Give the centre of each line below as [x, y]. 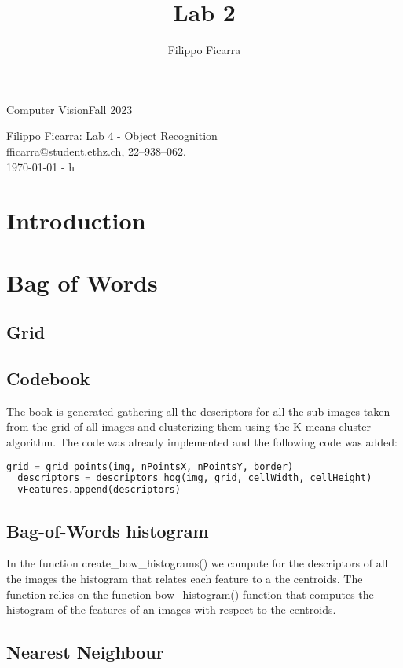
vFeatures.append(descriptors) [99, 490]
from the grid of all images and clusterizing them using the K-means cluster [189, 426]
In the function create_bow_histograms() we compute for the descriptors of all [197, 563]
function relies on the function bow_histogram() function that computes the [190, 594]
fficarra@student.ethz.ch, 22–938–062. [96, 150]
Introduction [76, 220]
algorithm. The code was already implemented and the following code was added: [202, 442]
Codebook [48, 378]
